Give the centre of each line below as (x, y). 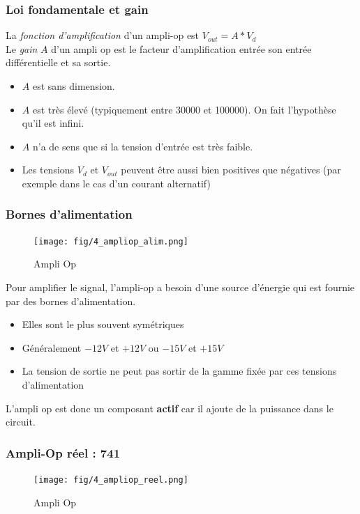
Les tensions (48, 170)
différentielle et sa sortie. (58, 62)
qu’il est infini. (53, 123)
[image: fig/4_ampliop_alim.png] (111, 241)
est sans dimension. (74, 86)
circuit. (21, 422)
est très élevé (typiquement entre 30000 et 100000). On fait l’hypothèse (184, 109)
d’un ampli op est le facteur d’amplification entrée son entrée (181, 48)
